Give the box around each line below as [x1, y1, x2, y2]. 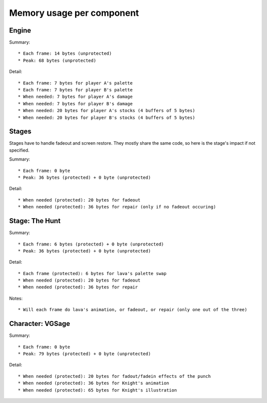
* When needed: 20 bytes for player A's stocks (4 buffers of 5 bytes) [18, 108, 195, 114]
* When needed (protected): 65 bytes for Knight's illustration [18, 387, 178, 393]
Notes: [9, 295, 23, 301]
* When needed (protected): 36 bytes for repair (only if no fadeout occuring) [18, 204, 216, 210]
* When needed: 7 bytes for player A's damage [18, 94, 133, 100]
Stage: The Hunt [9, 217, 61, 225]
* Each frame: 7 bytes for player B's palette [18, 87, 133, 93]
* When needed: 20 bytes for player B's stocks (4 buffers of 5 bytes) [18, 115, 195, 121]
